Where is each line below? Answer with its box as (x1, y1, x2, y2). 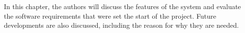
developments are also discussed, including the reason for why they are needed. (4, 20, 239, 30)
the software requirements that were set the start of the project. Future (4, 11, 216, 21)
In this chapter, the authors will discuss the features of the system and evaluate (4, 1, 241, 11)
